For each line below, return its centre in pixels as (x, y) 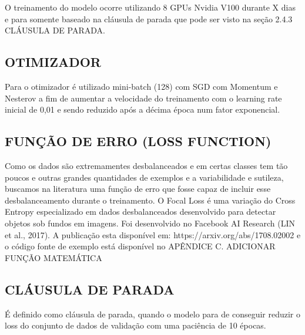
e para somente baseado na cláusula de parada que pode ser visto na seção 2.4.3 (149, 18)
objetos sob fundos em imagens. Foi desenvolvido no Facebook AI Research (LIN (150, 223)
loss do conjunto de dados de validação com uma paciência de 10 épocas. (135, 325)
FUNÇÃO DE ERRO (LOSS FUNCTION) (138, 141)
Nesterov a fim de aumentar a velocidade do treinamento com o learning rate (143, 98)
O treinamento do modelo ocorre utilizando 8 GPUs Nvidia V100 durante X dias (150, 7)
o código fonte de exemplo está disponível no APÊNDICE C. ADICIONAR (140, 246)
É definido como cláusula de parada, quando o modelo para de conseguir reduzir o (153, 314)
